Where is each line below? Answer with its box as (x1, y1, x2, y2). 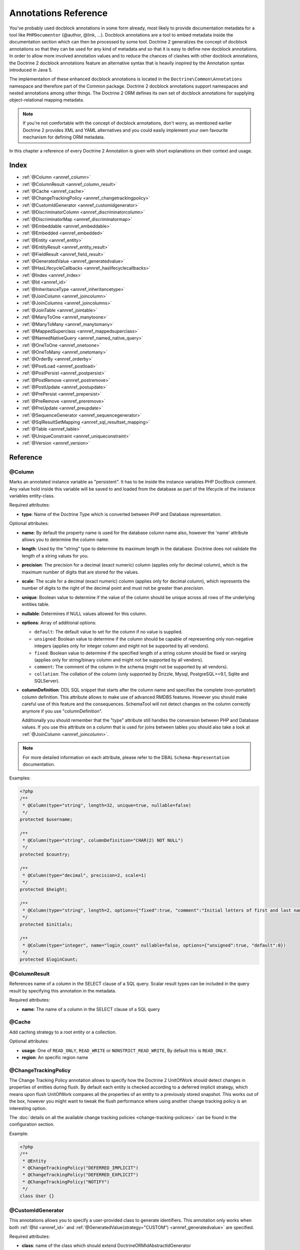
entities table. (21, 601, 50, 607)
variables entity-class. (9, 493, 55, 499)
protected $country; (19, 851, 70, 857)
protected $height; (19, 886, 67, 892)
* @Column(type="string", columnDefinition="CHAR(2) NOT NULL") (22, 837, 183, 843)
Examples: (9, 775, 31, 781)
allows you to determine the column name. (21, 536, 109, 542)
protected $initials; (19, 921, 73, 927)
